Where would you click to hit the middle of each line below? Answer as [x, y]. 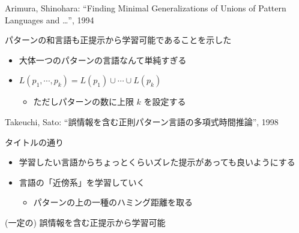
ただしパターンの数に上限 [83, 102]
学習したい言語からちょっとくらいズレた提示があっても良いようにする [157, 162]
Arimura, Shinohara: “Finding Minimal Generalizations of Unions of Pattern [146, 8]
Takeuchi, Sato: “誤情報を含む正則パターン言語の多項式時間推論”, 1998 [142, 121]
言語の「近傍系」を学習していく [82, 182]
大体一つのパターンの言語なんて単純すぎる [103, 60]
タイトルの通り [34, 142]
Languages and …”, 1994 [50, 19]
